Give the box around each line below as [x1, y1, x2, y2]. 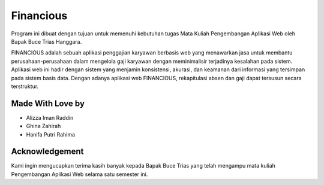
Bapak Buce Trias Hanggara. [11, 38, 82, 45]
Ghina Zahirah [26, 123, 61, 130]
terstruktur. [11, 83, 39, 90]
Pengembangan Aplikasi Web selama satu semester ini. [11, 171, 148, 178]
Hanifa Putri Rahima [26, 131, 75, 138]
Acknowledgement [11, 147, 84, 157]
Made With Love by [11, 98, 85, 108]
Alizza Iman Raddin [26, 114, 74, 121]
